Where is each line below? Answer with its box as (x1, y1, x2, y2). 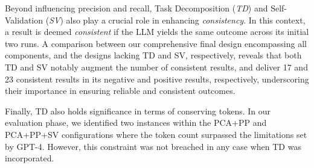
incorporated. (5, 152, 54, 164)
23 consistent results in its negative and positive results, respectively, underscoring (5, 72, 309, 85)
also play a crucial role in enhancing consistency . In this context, (66, 13, 306, 26)
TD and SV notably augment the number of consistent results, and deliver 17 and (5, 60, 308, 73)
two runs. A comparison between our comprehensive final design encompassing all (5, 37, 307, 49)
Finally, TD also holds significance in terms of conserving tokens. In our (5, 104, 271, 117)
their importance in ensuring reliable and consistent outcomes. (5, 84, 235, 97)
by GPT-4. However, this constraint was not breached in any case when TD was (5, 140, 301, 152)
